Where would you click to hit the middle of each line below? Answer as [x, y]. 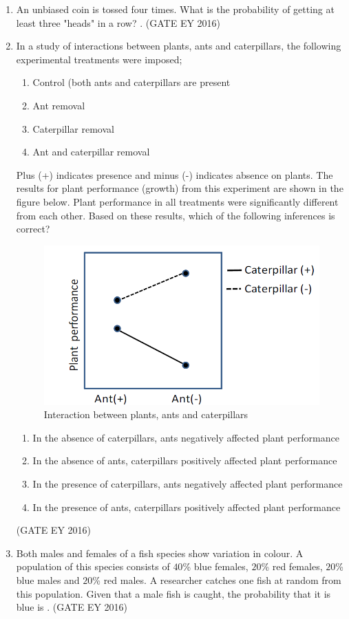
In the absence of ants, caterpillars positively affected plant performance [185, 460]
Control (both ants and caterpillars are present [131, 82]
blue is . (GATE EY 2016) [72, 607]
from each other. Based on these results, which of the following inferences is [176, 215]
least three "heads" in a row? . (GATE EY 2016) [118, 22]
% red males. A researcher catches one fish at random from [217, 580]
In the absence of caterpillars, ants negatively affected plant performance [186, 437]
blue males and [48, 580]
